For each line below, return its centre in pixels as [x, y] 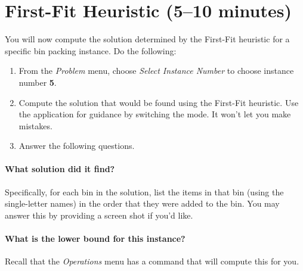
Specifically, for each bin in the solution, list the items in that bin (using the [144, 191]
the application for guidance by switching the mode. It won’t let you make [155, 114]
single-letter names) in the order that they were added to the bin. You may [142, 203]
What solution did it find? [60, 169]
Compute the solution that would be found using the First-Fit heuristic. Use [159, 102]
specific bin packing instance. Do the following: [91, 50]
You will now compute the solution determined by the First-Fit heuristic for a [147, 39]
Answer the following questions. [77, 146]
